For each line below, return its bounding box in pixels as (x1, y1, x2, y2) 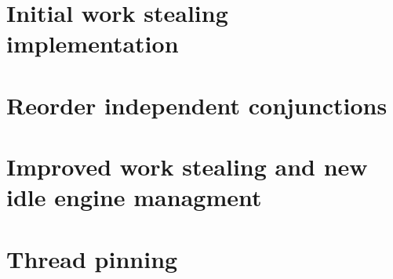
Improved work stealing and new (6, 150, 368, 183)
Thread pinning (6, 242, 178, 274)
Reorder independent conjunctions (6, 89, 388, 121)
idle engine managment (6, 181, 262, 213)
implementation (6, 27, 179, 60)
